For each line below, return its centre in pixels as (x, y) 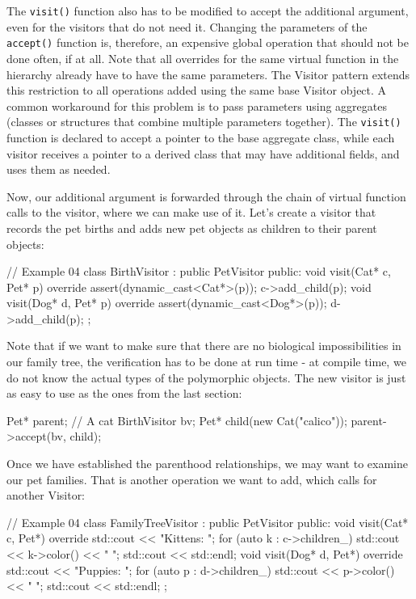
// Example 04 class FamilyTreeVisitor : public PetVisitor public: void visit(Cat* (208, 522)
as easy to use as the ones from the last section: (124, 393)
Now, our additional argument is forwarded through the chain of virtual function (206, 196)
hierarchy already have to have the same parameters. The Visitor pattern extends (208, 74)
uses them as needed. (59, 169)
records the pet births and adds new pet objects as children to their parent (192, 228)
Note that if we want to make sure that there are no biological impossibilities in (204, 346)
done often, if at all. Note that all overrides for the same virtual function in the (203, 58)
